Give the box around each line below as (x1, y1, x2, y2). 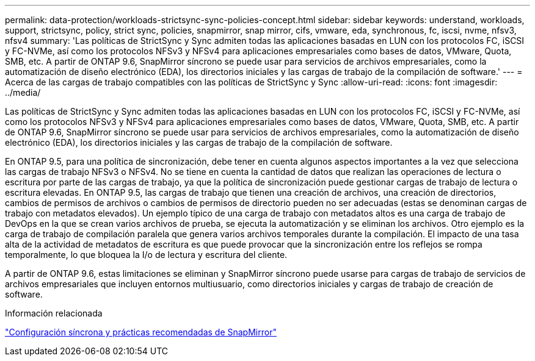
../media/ (5, 87, 41, 98)
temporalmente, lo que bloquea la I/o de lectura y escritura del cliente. (5, 249, 288, 260)
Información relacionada (5, 308, 103, 318)
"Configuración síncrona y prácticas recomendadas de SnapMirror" (5, 327, 277, 337)
